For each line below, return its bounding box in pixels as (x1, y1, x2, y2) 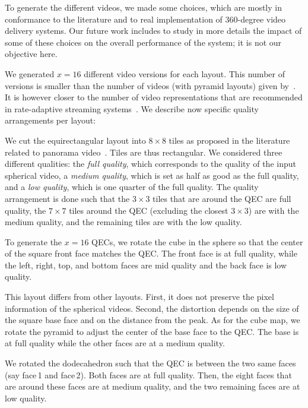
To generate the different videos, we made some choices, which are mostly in (5, 1, 282, 13)
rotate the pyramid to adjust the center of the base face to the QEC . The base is (5, 325, 299, 337)
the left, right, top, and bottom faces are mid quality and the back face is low (5, 258, 287, 271)
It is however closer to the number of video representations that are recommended (5, 91, 303, 103)
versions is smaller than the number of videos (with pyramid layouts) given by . (5, 79, 296, 91)
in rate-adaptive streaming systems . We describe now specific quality (5, 102, 259, 115)
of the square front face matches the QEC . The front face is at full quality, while (5, 247, 297, 260)
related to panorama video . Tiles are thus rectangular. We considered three (5, 146, 282, 158)
